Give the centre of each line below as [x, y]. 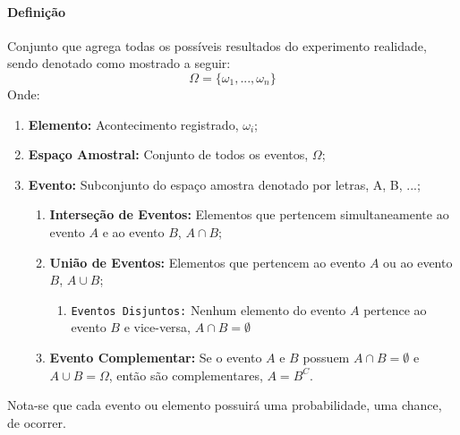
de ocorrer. [37, 422]
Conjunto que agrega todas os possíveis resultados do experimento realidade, [217, 45]
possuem [326, 357]
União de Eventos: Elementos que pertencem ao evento [208, 262]
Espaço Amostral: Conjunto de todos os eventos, [168, 154]
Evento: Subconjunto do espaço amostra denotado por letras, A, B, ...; [224, 184]
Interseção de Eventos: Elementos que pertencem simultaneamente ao [249, 214]
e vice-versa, [157, 327]
